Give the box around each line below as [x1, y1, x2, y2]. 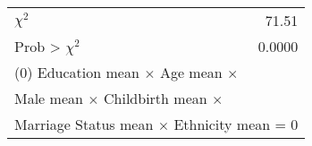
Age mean [159, 62, 223, 82]
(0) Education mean [14, 62, 139, 82]
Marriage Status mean [14, 114, 154, 134]
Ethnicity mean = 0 [173, 114, 299, 134]
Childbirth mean [103, 88, 207, 108]
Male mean [14, 88, 83, 108]
